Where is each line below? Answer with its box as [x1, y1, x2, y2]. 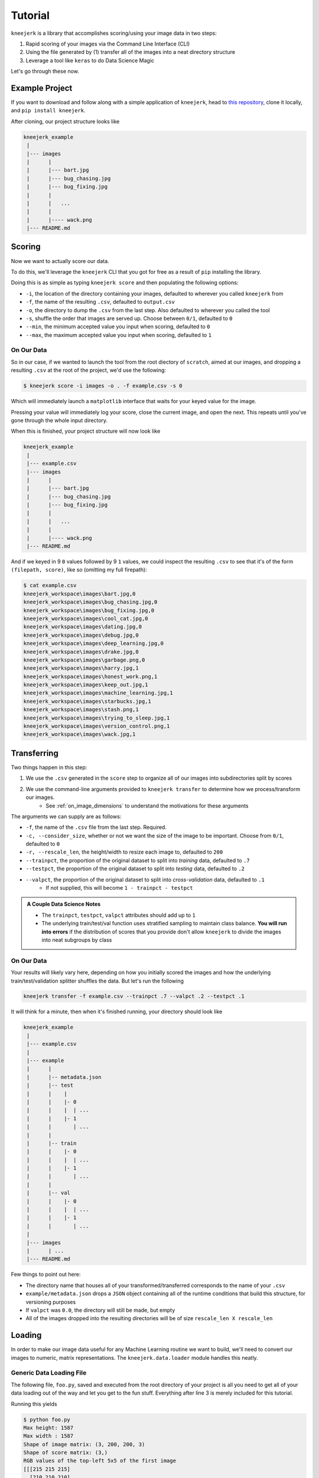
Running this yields [11, 1400, 57, 1407]
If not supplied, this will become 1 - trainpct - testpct [45, 884, 193, 892]
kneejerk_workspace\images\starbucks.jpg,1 [23, 698, 152, 705]
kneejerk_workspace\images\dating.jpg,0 [23, 624, 142, 630]
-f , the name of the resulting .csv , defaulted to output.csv [25, 299, 175, 306]
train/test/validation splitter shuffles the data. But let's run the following [11, 977, 184, 984]
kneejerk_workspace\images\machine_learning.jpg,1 [23, 689, 174, 696]
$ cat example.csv [23, 582, 77, 589]
